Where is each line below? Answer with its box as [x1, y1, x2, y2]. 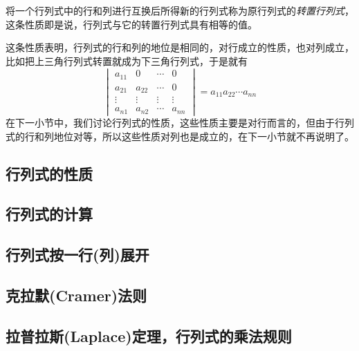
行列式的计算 [6, 203, 93, 225]
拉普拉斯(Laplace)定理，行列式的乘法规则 [6, 325, 292, 346]
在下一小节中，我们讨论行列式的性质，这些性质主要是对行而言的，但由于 [6, 115, 335, 130]
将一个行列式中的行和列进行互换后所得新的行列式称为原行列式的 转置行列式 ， [6, 3, 354, 17]
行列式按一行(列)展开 [6, 244, 149, 265]
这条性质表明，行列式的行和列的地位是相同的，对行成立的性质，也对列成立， [6, 40, 354, 55]
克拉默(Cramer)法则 [6, 284, 147, 305]
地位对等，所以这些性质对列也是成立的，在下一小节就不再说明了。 [53, 129, 354, 143]
